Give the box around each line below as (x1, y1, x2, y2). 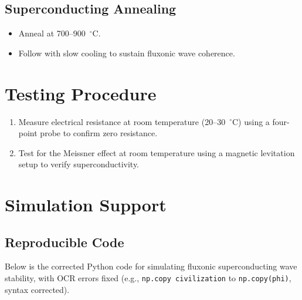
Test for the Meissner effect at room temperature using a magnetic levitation (18, 146, 295, 159)
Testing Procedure (5, 81, 157, 105)
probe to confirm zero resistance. (40, 127, 158, 139)
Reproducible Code (5, 232, 124, 251)
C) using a (232, 115, 270, 127)
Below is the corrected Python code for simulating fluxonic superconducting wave (5, 260, 297, 272)
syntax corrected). (5, 283, 70, 295)
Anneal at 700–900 (18, 27, 86, 39)
